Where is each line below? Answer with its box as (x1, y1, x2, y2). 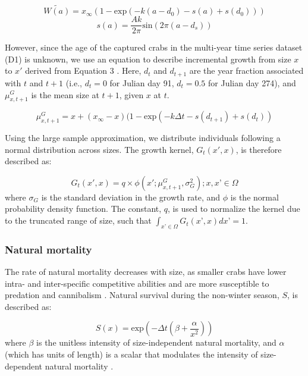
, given (119, 88, 144, 101)
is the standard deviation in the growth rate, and (41, 190, 221, 203)
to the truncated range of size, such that (5, 214, 152, 227)
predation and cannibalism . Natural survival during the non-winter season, (5, 289, 279, 301)
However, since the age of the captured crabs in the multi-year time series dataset (5, 41, 303, 54)
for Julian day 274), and (208, 76, 296, 89)
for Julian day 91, (109, 76, 174, 89)
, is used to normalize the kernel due (168, 202, 300, 215)
